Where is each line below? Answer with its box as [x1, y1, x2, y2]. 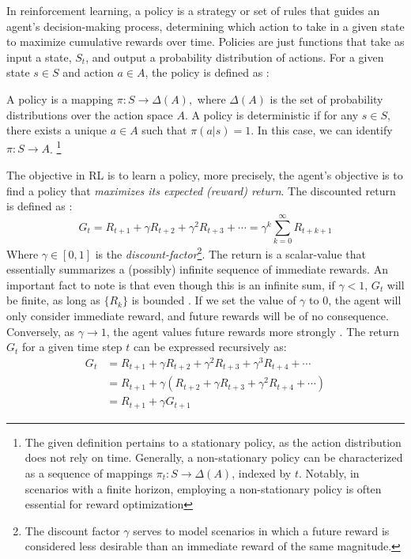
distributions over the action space [6, 106, 173, 123]
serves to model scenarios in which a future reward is [133, 522, 390, 538]
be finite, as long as [6, 292, 100, 308]
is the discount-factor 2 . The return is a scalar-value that [95, 243, 366, 262]
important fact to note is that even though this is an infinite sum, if [6, 276, 335, 293]
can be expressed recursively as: [133, 338, 287, 355]
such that [141, 122, 187, 138]
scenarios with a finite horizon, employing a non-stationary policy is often [25, 480, 382, 497]
